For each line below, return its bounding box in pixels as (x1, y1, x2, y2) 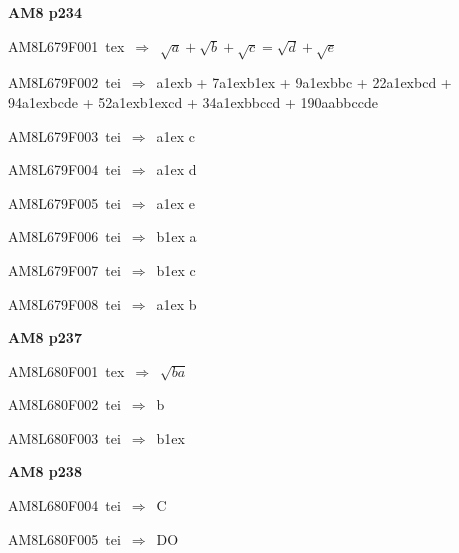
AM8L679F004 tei (8, 159, 121, 180)
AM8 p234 (8, 2, 82, 22)
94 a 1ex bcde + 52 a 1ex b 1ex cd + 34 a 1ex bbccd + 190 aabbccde (8, 91, 378, 112)
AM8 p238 (8, 461, 82, 482)
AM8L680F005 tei (8, 528, 121, 549)
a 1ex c (156, 125, 196, 146)
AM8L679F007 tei (8, 259, 121, 280)
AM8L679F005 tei (8, 192, 121, 213)
